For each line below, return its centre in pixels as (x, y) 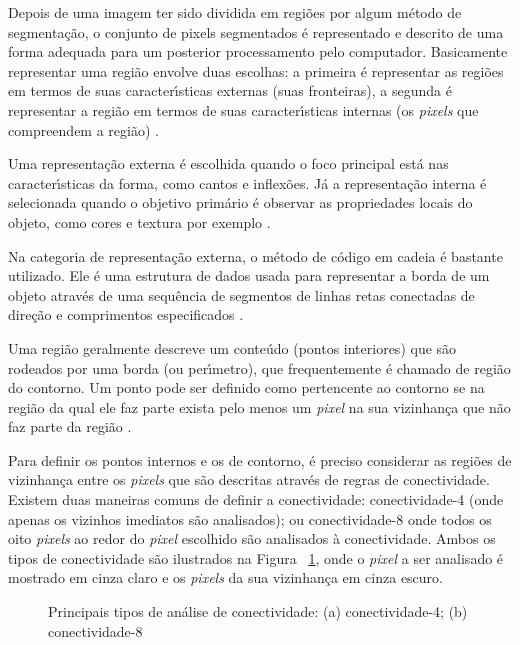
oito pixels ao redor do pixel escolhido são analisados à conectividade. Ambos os (252, 538)
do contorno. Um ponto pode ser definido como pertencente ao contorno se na (246, 387)
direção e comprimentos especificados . (126, 314)
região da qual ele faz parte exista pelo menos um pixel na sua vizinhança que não (259, 406)
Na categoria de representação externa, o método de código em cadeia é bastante (255, 255)
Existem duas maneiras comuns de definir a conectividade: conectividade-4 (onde (256, 499)
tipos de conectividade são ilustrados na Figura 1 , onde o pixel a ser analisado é (256, 557)
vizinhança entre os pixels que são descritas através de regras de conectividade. (249, 479)
